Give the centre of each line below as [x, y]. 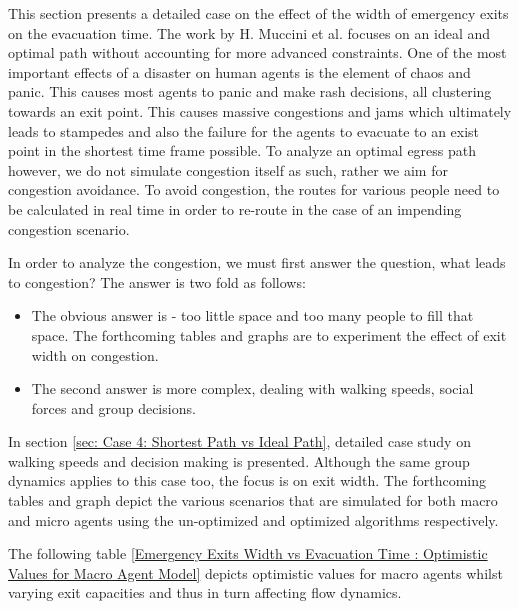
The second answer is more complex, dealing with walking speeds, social [252, 388]
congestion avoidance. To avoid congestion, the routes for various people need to [254, 189]
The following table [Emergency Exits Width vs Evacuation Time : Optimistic [248, 553]
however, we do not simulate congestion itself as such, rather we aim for [228, 169]
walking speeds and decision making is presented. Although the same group [239, 460]
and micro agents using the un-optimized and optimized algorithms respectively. [253, 519]
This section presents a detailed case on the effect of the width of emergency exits [258, 13]
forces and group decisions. [113, 407]
